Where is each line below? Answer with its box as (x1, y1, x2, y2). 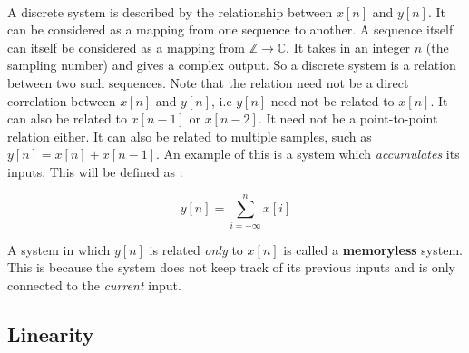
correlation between (7, 91, 116, 110)
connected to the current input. (7, 275, 181, 294)
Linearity (7, 319, 94, 348)
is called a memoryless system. (283, 240, 463, 259)
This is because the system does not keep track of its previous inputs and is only (7, 258, 455, 277)
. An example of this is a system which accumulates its (156, 144, 460, 163)
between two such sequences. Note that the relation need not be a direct (7, 73, 409, 92)
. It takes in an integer (286, 37, 411, 56)
